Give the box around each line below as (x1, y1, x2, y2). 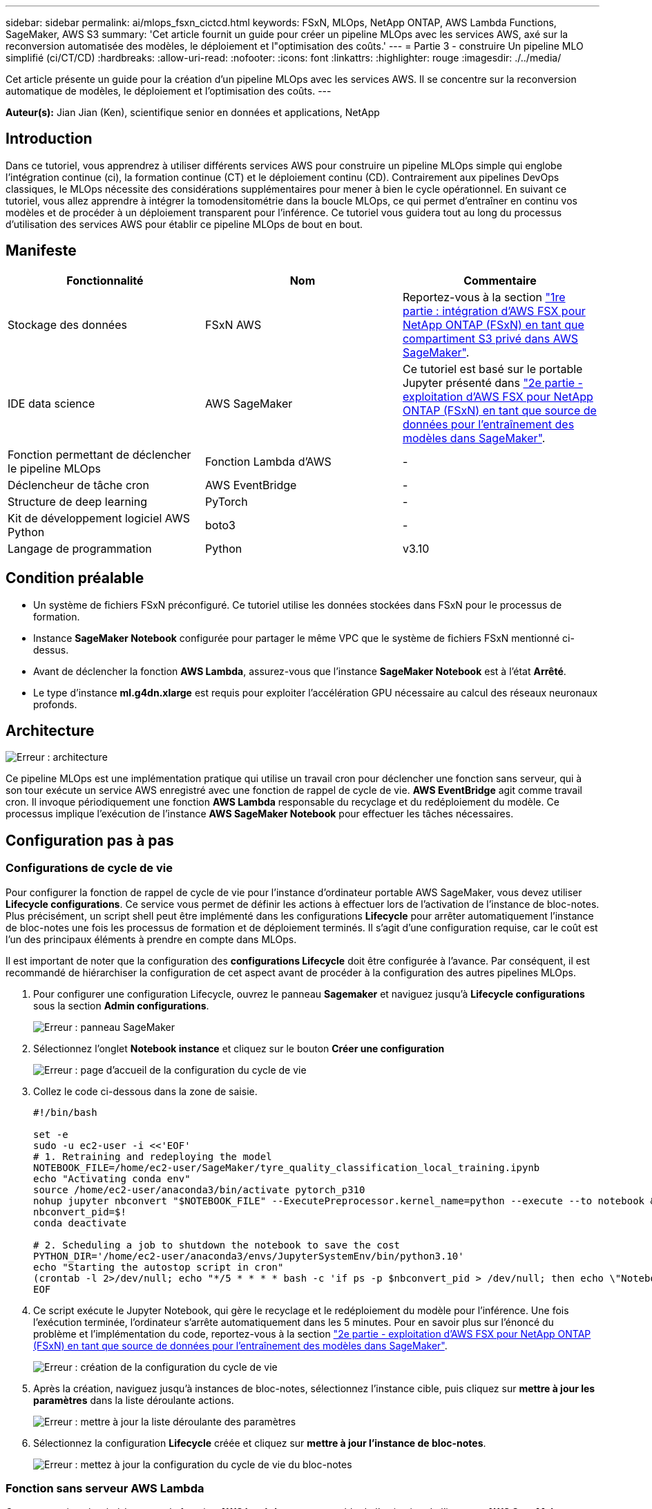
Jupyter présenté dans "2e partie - (402, 375, 583, 390)
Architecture (6, 721, 95, 739)
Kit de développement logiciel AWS (8, 511, 191, 525)
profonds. (33, 698, 77, 710)
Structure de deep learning (8, 494, 147, 509)
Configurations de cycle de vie (6, 861, 173, 875)
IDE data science (8, 396, 95, 410)
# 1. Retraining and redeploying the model (33, 1150, 272, 1162)
